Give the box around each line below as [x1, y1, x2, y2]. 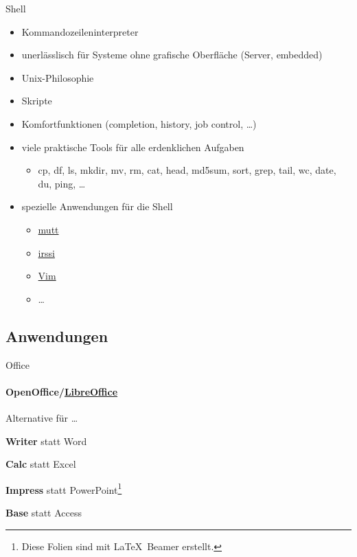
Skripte [21, 93, 52, 108]
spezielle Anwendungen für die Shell [21, 199, 173, 214]
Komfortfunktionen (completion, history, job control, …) [21, 116, 257, 130]
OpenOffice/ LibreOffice [5, 384, 118, 398]
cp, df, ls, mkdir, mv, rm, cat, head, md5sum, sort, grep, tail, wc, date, [38, 163, 336, 177]
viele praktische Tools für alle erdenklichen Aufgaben [21, 139, 244, 154]
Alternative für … [5, 410, 78, 424]
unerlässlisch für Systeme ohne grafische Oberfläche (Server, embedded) [21, 47, 323, 62]
